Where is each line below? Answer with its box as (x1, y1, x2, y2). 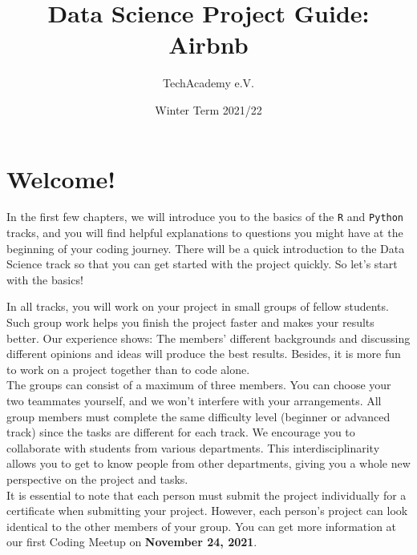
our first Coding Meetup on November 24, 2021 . (6, 533, 257, 550)
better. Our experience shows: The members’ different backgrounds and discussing (6, 329, 411, 346)
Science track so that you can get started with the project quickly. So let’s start (6, 255, 398, 272)
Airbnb (168, 28, 249, 61)
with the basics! (6, 271, 83, 288)
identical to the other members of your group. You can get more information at (6, 517, 397, 534)
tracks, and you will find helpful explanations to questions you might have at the (6, 224, 403, 241)
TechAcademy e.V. (163, 74, 254, 91)
